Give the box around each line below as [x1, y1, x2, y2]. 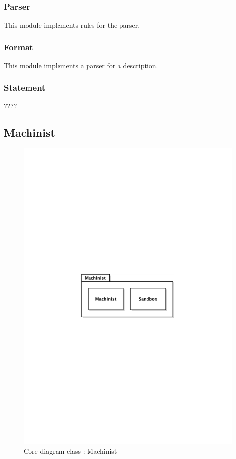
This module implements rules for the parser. [4, 20, 140, 30]
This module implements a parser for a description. [4, 60, 158, 71]
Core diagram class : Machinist [24, 446, 117, 456]
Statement [4, 81, 46, 93]
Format [4, 40, 33, 53]
